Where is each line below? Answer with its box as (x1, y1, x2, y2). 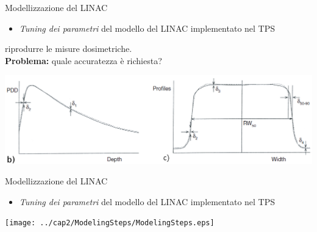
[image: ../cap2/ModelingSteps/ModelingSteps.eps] (5, 219, 215, 228)
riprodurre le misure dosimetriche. (5, 42, 132, 55)
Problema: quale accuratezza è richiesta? (5, 54, 162, 67)
